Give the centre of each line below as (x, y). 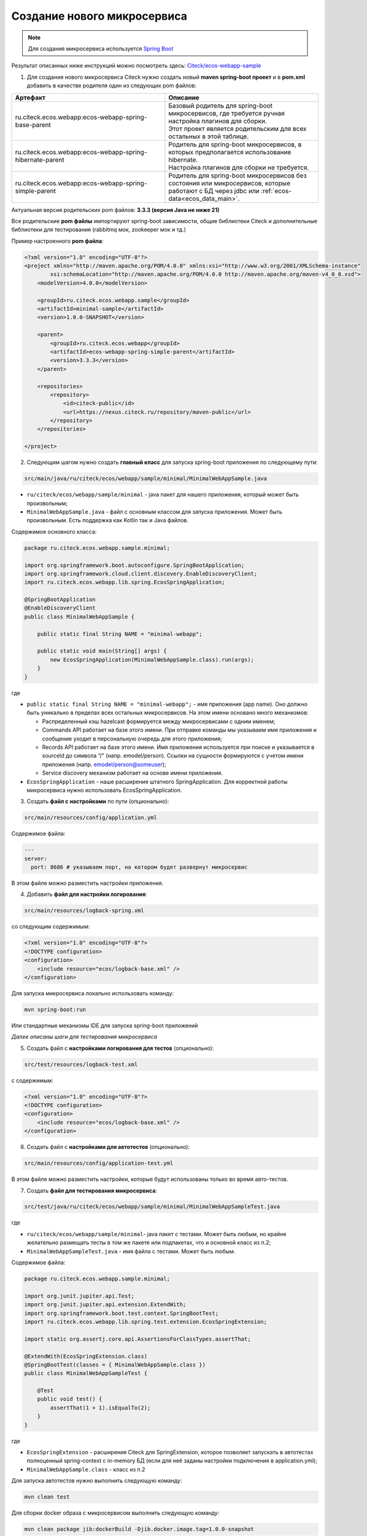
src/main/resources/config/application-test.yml (99, 1163)
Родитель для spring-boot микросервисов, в (235, 144)
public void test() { (70, 1399)
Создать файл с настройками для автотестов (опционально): (108, 1147)
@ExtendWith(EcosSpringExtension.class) (86, 1356)
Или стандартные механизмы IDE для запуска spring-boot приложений (105, 1025)
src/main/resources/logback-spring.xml (84, 911)
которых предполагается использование (230, 152)
